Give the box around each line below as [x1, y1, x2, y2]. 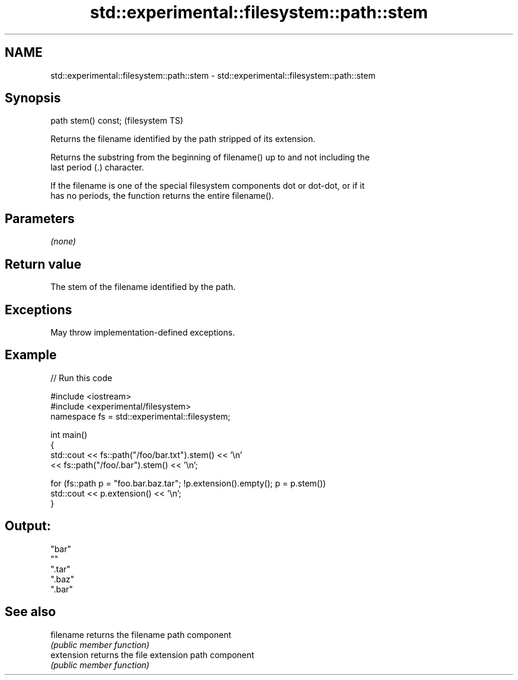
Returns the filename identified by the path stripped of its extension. [50, 134, 316, 144]
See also [5, 604, 56, 620]
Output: [5, 518, 51, 534]
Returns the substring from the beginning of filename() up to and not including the [50, 152, 370, 163]
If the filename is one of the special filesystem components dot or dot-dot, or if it [50, 181, 365, 191]
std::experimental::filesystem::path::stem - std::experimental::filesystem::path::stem [50, 70, 375, 80]
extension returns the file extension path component [50, 649, 254, 660]
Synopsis [5, 91, 61, 106]
